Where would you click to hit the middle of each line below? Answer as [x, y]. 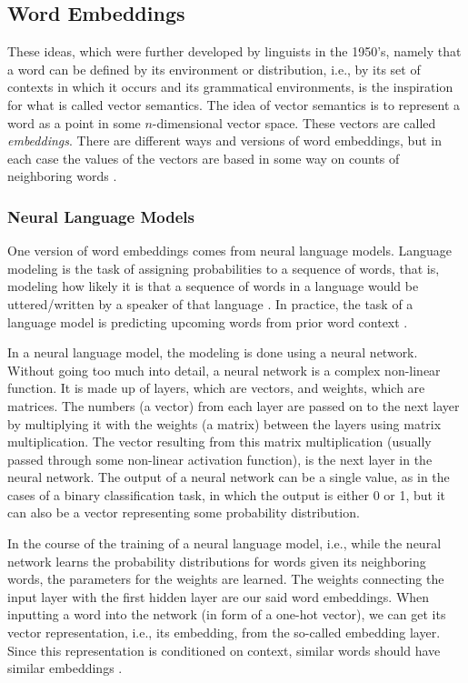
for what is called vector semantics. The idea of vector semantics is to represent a [234, 104]
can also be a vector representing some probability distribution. [184, 512]
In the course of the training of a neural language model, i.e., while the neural [224, 543]
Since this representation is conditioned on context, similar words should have [224, 650]
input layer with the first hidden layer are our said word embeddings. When [219, 596]
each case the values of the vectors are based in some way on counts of [204, 158]
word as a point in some [74, 122]
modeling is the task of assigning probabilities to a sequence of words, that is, [224, 268]
